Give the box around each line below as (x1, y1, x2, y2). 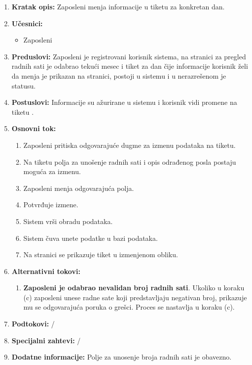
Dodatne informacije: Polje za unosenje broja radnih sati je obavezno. (11, 352, 232, 362)
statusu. (11, 80, 36, 91)
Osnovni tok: (11, 123, 56, 134)
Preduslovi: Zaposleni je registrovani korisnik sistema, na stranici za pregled (11, 51, 246, 61)
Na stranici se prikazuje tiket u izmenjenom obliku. (23, 249, 178, 260)
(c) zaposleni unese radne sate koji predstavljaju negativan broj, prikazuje (23, 292, 247, 302)
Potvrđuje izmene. (23, 199, 78, 210)
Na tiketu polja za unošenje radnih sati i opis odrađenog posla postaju (23, 156, 236, 167)
